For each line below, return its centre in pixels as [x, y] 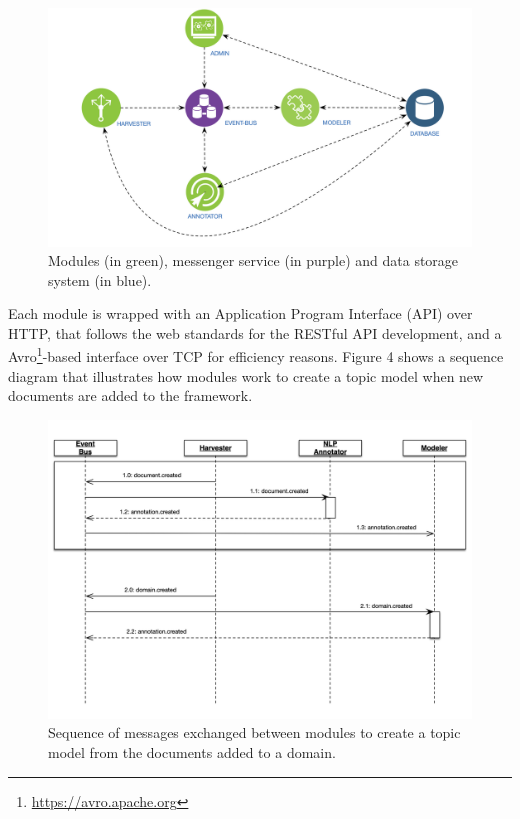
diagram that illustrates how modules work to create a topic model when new [246, 375]
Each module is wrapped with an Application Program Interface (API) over [240, 313]
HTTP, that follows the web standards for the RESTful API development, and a [255, 332]
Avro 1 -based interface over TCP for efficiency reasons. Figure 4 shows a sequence [256, 355]
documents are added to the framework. [130, 395]
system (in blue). [100, 279]
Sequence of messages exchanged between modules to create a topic [254, 732]
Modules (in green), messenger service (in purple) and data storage [253, 260]
